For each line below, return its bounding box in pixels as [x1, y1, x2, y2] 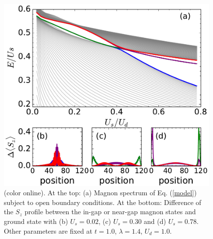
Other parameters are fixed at [4, 225, 92, 236]
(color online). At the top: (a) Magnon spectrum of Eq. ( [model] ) [4, 188, 197, 198]
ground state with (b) [4, 216, 68, 226]
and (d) [144, 216, 166, 226]
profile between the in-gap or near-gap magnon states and [24, 206, 196, 217]
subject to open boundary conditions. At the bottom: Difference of [4, 197, 201, 207]
